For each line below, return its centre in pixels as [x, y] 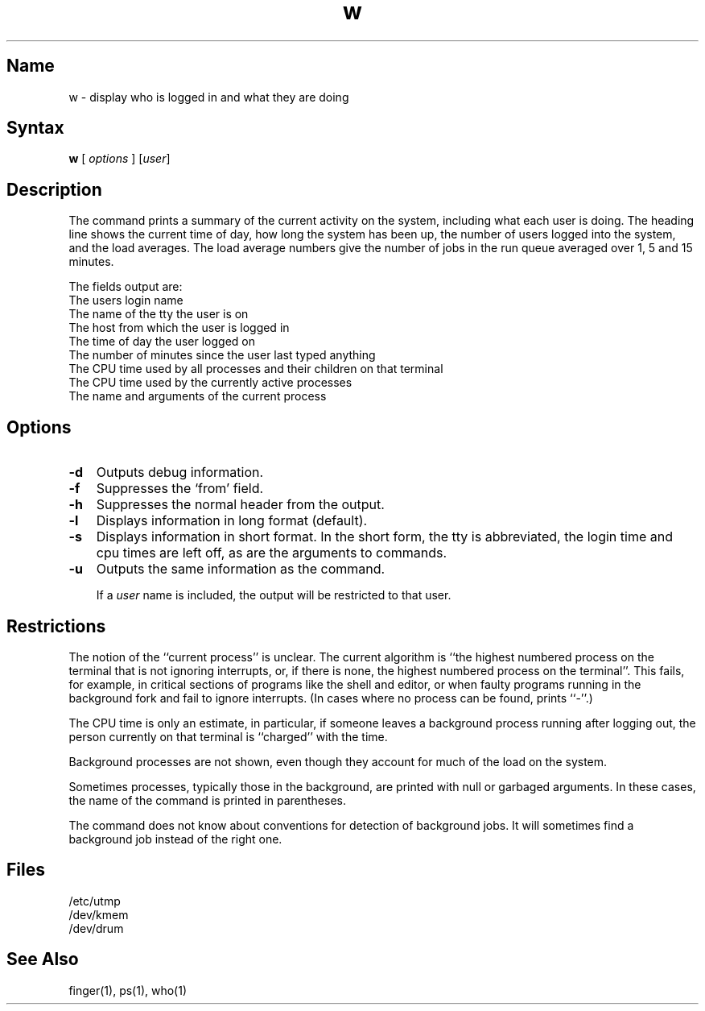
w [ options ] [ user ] [120, 159]
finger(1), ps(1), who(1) [128, 990]
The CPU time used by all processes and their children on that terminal [256, 369]
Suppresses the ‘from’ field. [180, 489]
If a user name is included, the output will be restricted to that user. [274, 595]
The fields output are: [126, 287]
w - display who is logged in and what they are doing [209, 97]
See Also [43, 959]
